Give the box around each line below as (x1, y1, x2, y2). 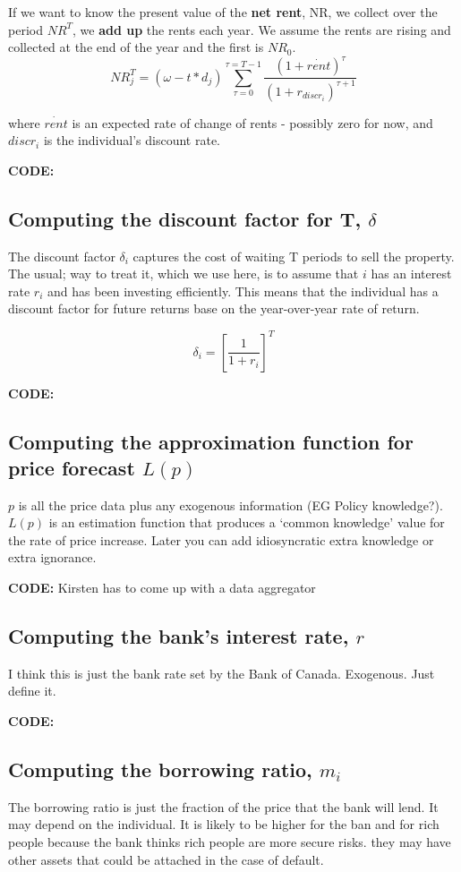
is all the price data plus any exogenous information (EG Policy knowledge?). (18, 495, 443, 514)
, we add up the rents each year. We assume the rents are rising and (73, 20, 451, 38)
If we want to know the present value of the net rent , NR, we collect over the (8, 3, 438, 21)
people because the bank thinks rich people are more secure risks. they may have (8, 833, 451, 851)
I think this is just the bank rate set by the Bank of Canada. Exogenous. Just (8, 663, 435, 682)
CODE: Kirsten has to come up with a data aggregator (8, 578, 316, 597)
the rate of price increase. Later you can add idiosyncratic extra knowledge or (8, 530, 434, 549)
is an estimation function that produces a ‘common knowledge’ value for (48, 513, 445, 532)
